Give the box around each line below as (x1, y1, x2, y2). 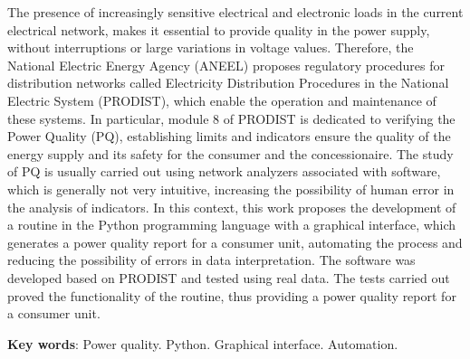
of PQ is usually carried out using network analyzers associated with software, (7, 162, 441, 181)
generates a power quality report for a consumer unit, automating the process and (7, 232, 463, 251)
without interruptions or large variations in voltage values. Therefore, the (7, 38, 414, 57)
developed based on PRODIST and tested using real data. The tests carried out (7, 268, 450, 287)
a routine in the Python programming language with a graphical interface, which (7, 215, 456, 234)
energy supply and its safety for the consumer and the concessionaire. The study (7, 144, 454, 163)
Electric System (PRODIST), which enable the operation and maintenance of (7, 90, 436, 109)
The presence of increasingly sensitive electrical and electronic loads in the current (7, 3, 464, 21)
